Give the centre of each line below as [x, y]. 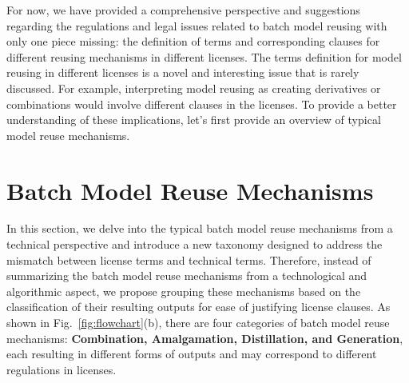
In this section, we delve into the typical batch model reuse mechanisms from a [200, 228]
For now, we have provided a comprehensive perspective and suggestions [183, 10]
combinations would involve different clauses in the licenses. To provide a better [202, 104]
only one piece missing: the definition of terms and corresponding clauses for [193, 41]
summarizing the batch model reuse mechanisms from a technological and [187, 275]
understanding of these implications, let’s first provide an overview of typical [194, 120]
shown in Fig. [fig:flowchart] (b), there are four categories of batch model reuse [198, 323]
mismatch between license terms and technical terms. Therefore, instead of [189, 259]
